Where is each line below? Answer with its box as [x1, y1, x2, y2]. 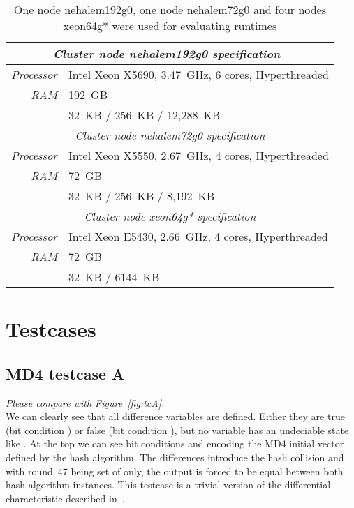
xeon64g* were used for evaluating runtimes [63, 17, 277, 33]
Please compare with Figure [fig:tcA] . [6, 395, 165, 410]
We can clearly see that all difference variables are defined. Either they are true [6, 409, 345, 424]
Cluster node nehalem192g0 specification [53, 45, 281, 61]
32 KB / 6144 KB [68, 269, 160, 285]
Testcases [6, 315, 96, 343]
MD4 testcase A [6, 362, 125, 384]
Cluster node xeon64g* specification [84, 208, 256, 224]
